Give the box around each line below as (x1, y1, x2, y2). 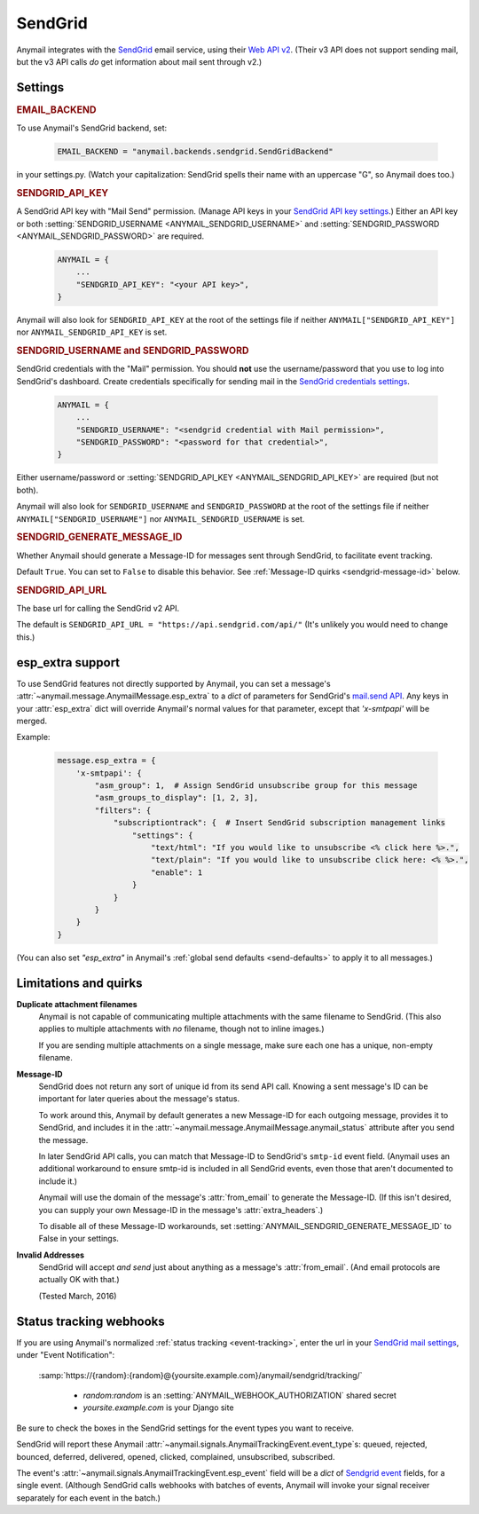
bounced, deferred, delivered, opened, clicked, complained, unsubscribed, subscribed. (16, 1451, 335, 1462)
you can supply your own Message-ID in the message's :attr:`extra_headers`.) (38, 1204, 324, 1215)
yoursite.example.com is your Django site (82, 1402, 234, 1413)
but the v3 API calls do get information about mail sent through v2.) (16, 56, 263, 67)
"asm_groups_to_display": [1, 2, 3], (94, 792, 259, 803)
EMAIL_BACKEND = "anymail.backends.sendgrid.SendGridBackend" (57, 146, 334, 157)
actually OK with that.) (38, 1274, 120, 1285)
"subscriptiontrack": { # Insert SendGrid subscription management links (113, 817, 446, 828)
